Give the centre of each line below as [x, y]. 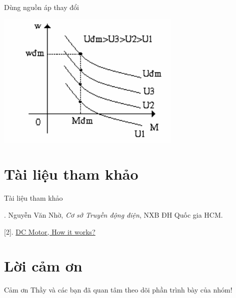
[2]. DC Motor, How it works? [50, 231]
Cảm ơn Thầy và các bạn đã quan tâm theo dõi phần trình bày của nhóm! [118, 290]
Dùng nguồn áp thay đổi [41, 7]
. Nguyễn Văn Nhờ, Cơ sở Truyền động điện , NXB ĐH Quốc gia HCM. [113, 214]
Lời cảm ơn [43, 266]
